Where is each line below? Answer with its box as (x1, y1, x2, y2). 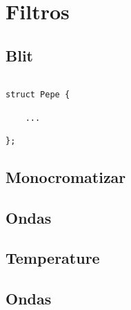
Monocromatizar (6, 166, 126, 187)
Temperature (6, 247, 100, 269)
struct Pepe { (6, 90, 70, 100)
